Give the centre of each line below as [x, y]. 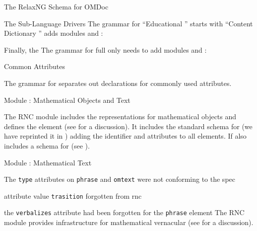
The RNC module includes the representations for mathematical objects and [120, 116]
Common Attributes [35, 66]
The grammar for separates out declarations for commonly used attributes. [118, 83]
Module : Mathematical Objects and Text [67, 100]
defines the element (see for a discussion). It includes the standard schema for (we [128, 126]
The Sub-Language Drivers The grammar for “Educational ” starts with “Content [128, 23]
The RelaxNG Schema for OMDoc [56, 6]
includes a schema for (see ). [47, 145]
